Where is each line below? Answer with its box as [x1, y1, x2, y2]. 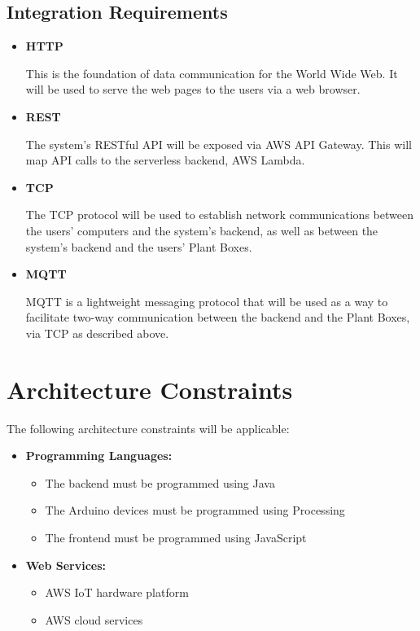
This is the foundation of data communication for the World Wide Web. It [25, 64, 398, 81]
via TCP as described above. [25, 324, 169, 341]
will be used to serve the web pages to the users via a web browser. [25, 81, 361, 98]
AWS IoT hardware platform [45, 584, 189, 601]
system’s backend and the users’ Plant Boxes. [25, 238, 252, 255]
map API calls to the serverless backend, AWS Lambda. [25, 151, 305, 169]
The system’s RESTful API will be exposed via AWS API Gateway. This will [25, 135, 412, 152]
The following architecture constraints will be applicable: [7, 419, 290, 436]
